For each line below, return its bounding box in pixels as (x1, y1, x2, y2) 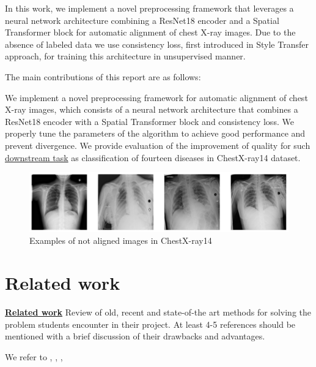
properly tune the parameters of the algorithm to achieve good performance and (5, 127, 306, 140)
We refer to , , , (5, 350, 63, 363)
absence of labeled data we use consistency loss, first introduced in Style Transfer (5, 37, 309, 50)
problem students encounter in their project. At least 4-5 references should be (5, 317, 296, 330)
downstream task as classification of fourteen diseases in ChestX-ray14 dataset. (5, 151, 301, 164)
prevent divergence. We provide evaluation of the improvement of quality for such (5, 138, 310, 151)
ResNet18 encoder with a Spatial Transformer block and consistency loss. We (5, 115, 294, 127)
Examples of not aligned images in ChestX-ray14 (29, 234, 212, 247)
